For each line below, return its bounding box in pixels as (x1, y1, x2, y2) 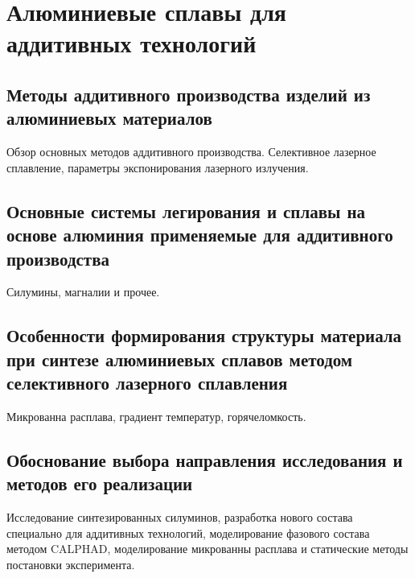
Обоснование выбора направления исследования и (6, 447, 403, 472)
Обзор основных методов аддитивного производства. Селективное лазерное (6, 143, 376, 160)
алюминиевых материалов (6, 105, 212, 130)
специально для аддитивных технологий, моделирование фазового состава (6, 524, 370, 541)
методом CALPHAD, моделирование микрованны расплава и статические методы (6, 540, 409, 557)
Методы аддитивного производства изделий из (6, 81, 371, 106)
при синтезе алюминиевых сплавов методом (6, 346, 353, 371)
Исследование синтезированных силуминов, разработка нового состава (6, 509, 353, 526)
